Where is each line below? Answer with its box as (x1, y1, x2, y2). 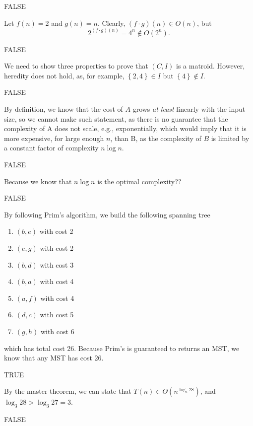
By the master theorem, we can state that (4, 386, 131, 396)
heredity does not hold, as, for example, (4, 70, 125, 80)
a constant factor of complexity (4, 142, 99, 153)
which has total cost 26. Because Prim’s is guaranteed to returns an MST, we (4, 343, 240, 353)
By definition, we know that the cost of (4, 104, 123, 114)
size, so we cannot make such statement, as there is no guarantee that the (4, 113, 228, 124)
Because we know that (4, 176, 72, 186)
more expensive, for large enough (4, 133, 104, 143)
